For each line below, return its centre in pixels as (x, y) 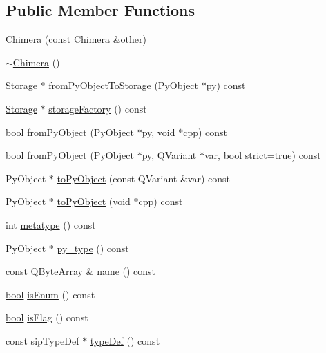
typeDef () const (125, 340)
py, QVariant (169, 155)
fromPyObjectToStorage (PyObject (124, 85)
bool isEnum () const (50, 294)
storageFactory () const (98, 108)
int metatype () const (51, 224)
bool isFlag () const (47, 317)
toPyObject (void (94, 201)
